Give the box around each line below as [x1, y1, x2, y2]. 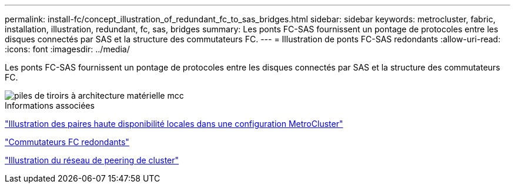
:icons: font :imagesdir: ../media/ [5, 44, 130, 54]
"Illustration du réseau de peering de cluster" [5, 155, 179, 165]
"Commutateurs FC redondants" [5, 137, 129, 147]
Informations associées [5, 100, 95, 110]
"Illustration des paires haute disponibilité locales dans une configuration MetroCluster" [5, 119, 343, 129]
